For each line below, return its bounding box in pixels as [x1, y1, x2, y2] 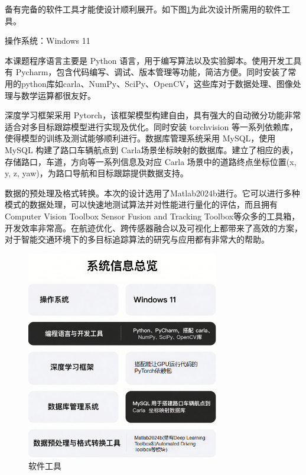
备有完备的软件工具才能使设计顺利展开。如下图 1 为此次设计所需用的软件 [5, 3, 282, 15]
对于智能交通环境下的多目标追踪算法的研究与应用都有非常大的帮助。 [5, 233, 269, 245]
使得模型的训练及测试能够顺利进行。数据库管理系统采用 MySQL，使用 [5, 132, 276, 144]
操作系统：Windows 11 [5, 34, 90, 47]
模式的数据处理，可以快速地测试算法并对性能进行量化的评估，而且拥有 [5, 198, 278, 211]
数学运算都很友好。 [21, 89, 96, 101]
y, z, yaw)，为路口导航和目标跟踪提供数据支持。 [5, 167, 188, 179]
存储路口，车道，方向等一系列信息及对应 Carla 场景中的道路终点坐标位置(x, [5, 155, 297, 167]
